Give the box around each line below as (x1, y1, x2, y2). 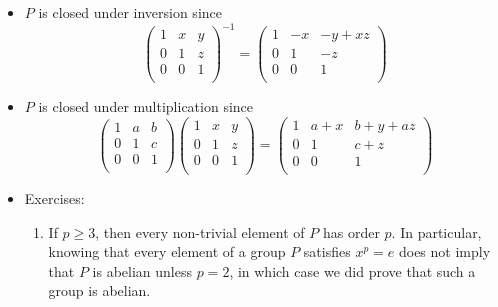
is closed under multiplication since (38, 96, 254, 117)
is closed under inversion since (38, 2, 222, 22)
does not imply (398, 241, 491, 262)
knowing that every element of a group (48, 241, 286, 262)
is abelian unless (92, 260, 192, 281)
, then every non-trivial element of (95, 221, 305, 242)
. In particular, (391, 221, 482, 242)
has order (322, 221, 380, 242)
